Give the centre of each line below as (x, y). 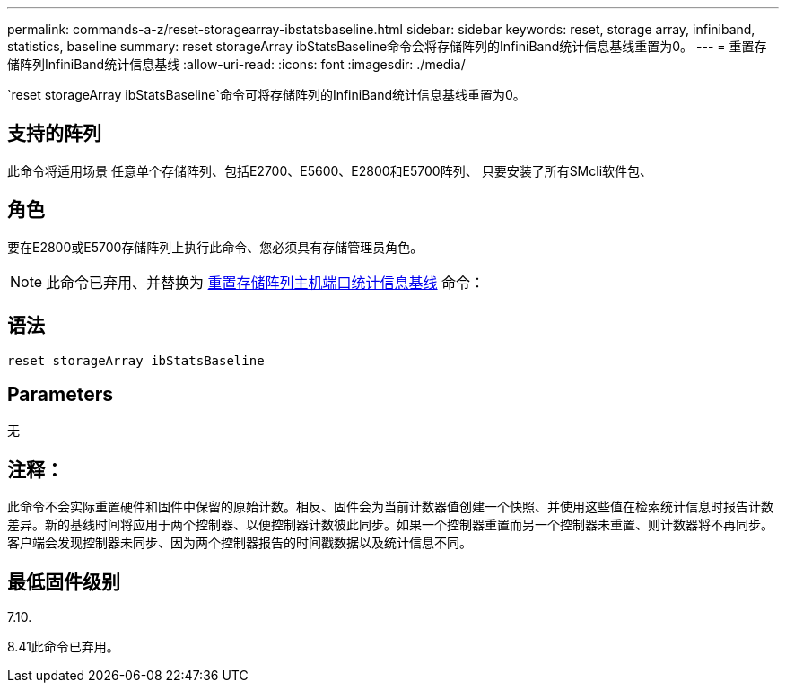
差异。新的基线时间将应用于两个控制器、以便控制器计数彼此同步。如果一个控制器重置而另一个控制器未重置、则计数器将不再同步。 (390, 525)
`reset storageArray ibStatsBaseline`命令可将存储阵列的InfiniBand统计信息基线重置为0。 (266, 95)
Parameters (60, 394)
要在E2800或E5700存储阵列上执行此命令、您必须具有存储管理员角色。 (215, 247)
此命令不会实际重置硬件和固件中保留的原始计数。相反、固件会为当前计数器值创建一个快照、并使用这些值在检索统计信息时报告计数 (390, 507)
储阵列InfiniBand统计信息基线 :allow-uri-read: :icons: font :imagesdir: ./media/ (236, 64)
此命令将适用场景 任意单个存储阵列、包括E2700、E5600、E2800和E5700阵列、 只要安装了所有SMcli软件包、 (330, 170)
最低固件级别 (64, 581)
